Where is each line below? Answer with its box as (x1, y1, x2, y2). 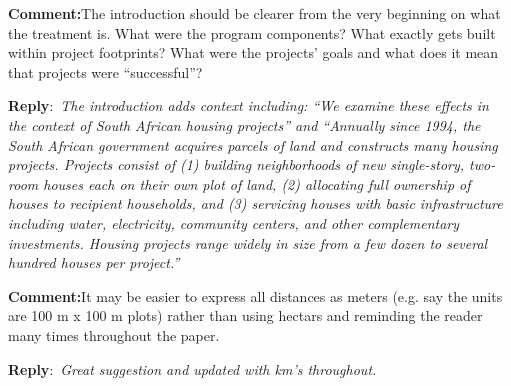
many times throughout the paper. (8, 324, 220, 345)
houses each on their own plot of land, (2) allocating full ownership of (43, 173, 471, 194)
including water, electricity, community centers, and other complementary (8, 212, 460, 233)
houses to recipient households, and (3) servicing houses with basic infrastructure (8, 193, 503, 214)
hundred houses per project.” (8, 252, 180, 273)
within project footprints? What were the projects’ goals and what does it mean (8, 42, 499, 63)
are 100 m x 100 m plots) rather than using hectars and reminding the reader (8, 305, 483, 326)
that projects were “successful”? (8, 61, 203, 82)
